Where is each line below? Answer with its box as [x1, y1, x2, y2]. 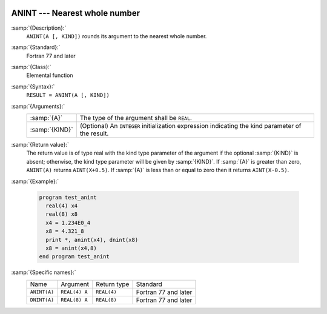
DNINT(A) [30, 297, 54, 303]
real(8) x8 [45, 211, 78, 218]
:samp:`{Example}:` [11, 178, 59, 185]
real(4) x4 [45, 202, 78, 209]
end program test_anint [39, 253, 110, 260]
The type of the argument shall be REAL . [79, 114, 192, 122]
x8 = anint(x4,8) [45, 244, 97, 252]
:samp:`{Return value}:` [11, 141, 70, 149]
